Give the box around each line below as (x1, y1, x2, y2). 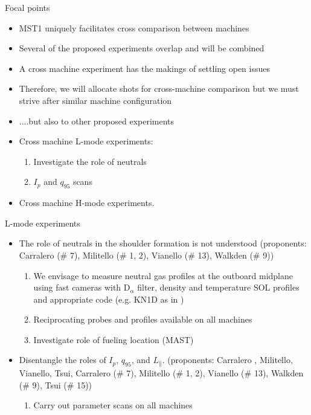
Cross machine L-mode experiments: (19, 135, 153, 147)
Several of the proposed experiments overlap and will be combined (19, 42, 265, 54)
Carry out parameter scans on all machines (33, 399, 193, 411)
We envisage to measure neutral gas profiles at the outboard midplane (33, 269, 293, 281)
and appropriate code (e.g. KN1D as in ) (33, 292, 184, 305)
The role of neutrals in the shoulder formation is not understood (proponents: (19, 237, 307, 249)
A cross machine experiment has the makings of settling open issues (19, 62, 270, 74)
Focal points (5, 1, 50, 13)
